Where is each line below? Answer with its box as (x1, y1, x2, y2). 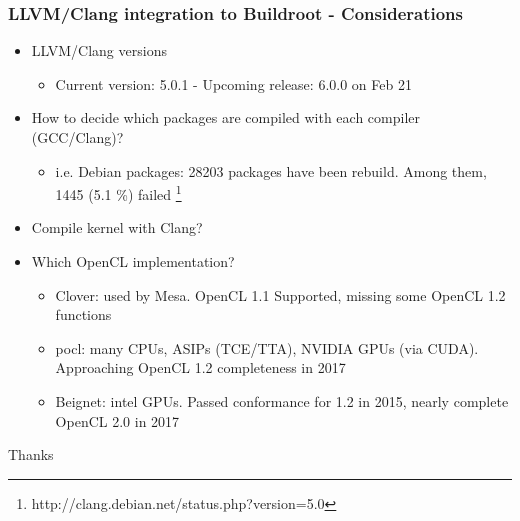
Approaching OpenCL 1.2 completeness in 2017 (55, 357, 346, 378)
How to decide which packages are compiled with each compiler (31, 107, 421, 128)
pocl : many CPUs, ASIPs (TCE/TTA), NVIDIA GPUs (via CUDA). (55, 337, 479, 358)
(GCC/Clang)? (31, 127, 124, 147)
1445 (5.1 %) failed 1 (55, 181, 182, 204)
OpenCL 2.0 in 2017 (55, 410, 180, 431)
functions (55, 304, 112, 325)
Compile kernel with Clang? (31, 217, 203, 238)
